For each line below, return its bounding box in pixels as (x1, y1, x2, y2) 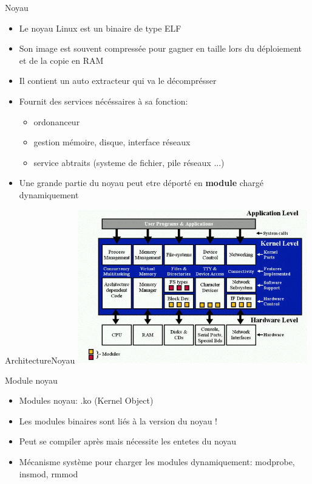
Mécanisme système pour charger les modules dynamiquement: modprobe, (19, 455, 295, 468)
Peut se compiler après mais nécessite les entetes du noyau (19, 435, 237, 448)
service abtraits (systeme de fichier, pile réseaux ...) (33, 156, 225, 168)
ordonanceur (33, 115, 80, 128)
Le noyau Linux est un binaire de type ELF (19, 21, 181, 34)
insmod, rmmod (19, 467, 78, 480)
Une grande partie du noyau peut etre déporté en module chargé (19, 176, 264, 189)
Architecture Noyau (5, 353, 75, 366)
